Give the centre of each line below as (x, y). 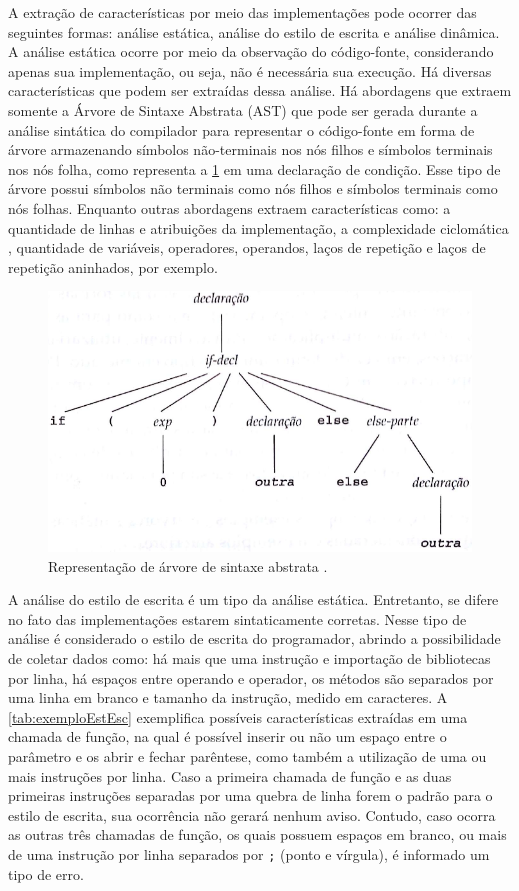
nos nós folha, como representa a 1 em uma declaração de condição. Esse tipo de (254, 168)
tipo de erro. (46, 873)
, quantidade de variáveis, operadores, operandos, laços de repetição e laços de (247, 247)
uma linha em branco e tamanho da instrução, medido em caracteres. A (228, 697)
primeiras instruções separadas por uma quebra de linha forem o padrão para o (250, 795)
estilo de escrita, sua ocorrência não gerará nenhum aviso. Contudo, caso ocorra (252, 814)
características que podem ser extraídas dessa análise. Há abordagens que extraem (260, 90)
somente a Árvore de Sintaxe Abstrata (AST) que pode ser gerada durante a (243, 109)
